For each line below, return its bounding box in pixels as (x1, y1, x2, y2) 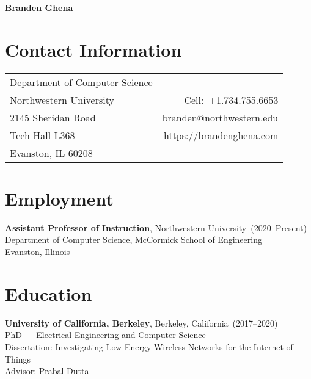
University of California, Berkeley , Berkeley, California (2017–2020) (5, 316, 278, 329)
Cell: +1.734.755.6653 (184, 92, 279, 107)
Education (5, 281, 92, 306)
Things (5, 352, 31, 365)
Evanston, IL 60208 (10, 145, 93, 160)
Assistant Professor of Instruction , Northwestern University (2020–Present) (5, 221, 307, 234)
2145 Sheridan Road (10, 110, 96, 125)
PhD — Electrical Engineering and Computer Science (5, 328, 206, 341)
